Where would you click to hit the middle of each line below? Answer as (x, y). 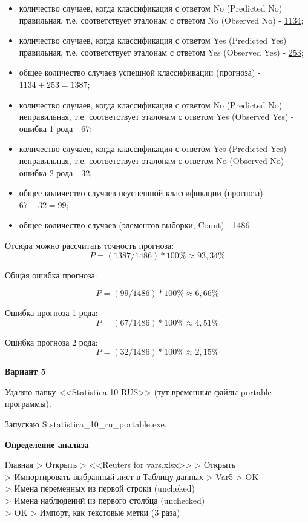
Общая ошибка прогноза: (51, 275)
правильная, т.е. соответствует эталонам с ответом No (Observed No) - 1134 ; (161, 20)
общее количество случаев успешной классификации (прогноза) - (140, 72)
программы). (28, 403)
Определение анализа (47, 444)
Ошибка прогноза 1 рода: (51, 313)
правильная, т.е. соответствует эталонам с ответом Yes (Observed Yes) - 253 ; (161, 52)
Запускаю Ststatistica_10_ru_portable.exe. (86, 424)
